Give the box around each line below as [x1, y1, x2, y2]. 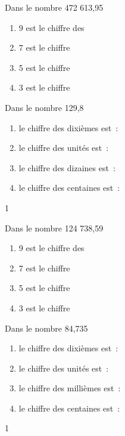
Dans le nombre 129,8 [5, 101, 84, 113]
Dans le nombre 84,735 [5, 321, 88, 334]
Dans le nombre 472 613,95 [5, 1, 104, 13]
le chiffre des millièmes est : [18, 382, 121, 394]
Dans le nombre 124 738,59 [5, 221, 104, 234]
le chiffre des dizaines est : [18, 161, 115, 174]
